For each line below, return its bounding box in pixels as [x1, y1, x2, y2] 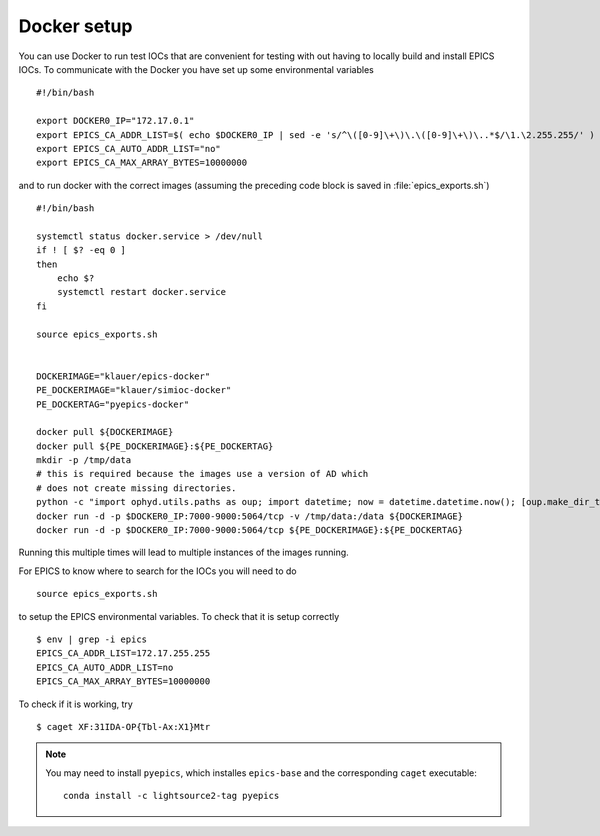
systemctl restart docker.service [56, 286, 227, 298]
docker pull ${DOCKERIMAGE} [36, 426, 174, 438]
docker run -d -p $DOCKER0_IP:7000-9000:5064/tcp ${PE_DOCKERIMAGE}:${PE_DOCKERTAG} [36, 525, 464, 536]
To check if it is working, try [18, 698, 134, 710]
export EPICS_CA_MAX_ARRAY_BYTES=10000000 [36, 157, 248, 169]
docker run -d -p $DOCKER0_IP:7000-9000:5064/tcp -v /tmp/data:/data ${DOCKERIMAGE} [36, 510, 464, 522]
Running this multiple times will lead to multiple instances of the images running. [18, 546, 349, 559]
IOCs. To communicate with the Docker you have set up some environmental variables [18, 63, 374, 75]
